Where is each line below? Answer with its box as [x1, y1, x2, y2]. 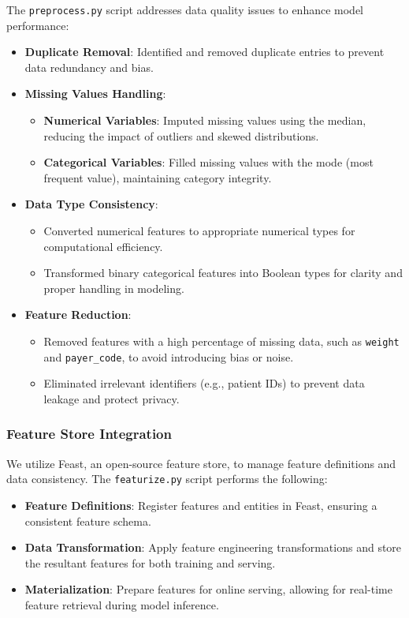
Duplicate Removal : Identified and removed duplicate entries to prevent [24, 43, 385, 60]
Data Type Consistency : [24, 196, 158, 212]
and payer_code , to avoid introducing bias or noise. [43, 348, 294, 365]
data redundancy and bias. [24, 58, 154, 75]
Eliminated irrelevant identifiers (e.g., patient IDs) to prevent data [43, 375, 365, 391]
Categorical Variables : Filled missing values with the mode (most [43, 154, 374, 170]
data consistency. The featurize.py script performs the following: [6, 470, 328, 487]
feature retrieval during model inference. [24, 596, 219, 612]
